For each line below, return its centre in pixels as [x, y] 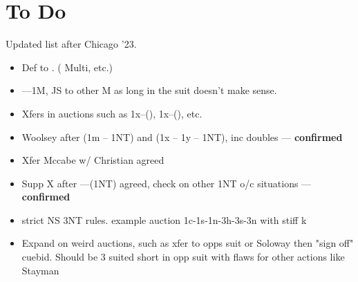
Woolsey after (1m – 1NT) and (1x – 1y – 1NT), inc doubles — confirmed [182, 137]
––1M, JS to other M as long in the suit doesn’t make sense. [149, 90]
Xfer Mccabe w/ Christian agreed [93, 160]
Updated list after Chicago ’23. [71, 44]
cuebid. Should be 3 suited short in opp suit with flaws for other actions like [183, 257]
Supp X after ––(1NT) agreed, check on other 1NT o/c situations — [167, 183]
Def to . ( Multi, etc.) [67, 67]
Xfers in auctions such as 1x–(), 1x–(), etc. [112, 113]
